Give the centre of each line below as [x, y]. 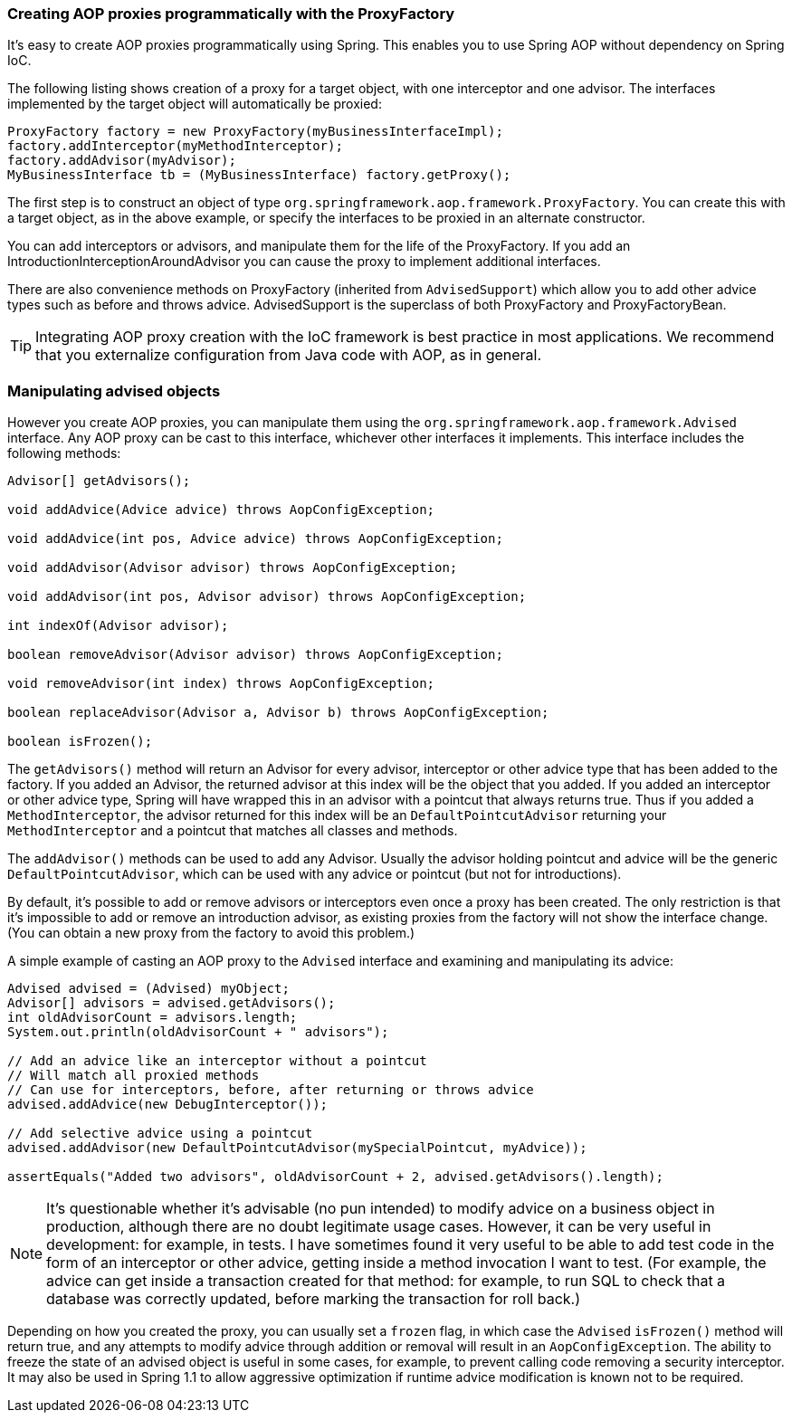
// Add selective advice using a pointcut [160, 1134]
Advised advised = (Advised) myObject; [148, 989]
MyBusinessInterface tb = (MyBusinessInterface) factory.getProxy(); [259, 175]
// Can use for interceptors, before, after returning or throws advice [271, 1090]
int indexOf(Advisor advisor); [118, 626]
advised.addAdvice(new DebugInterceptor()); [168, 1105]
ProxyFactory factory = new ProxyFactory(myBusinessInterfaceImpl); [255, 132]
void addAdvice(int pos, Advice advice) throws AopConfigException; [255, 539]
